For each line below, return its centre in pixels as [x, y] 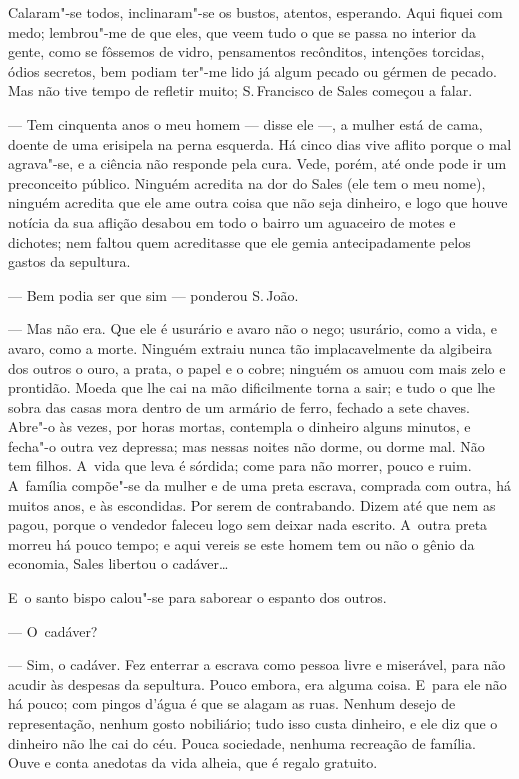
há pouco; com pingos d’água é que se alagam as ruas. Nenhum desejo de [232, 703]
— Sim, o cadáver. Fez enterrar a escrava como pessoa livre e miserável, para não [257, 664]
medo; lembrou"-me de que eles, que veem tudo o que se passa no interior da [242, 31]
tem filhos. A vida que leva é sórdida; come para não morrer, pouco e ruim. [240, 465]
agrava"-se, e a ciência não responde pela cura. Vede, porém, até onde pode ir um [257, 163]
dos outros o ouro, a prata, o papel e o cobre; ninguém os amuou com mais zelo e [257, 367]
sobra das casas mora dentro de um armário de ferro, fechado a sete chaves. [239, 406]
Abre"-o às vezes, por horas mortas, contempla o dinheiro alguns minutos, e [239, 426]
